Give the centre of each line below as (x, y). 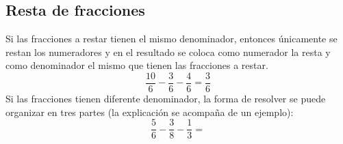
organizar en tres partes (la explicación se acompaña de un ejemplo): (150, 112)
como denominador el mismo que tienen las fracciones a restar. (137, 65)
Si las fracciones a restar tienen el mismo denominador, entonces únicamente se (171, 39)
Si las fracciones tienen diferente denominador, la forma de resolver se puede (166, 99)
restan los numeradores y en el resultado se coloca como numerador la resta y (168, 52)
